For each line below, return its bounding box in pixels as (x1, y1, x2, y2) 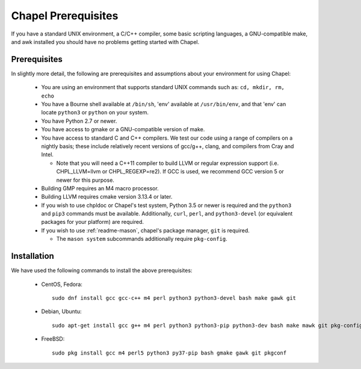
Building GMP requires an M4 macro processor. (41, 184, 159, 192)
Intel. (41, 151, 54, 158)
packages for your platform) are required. (41, 219, 144, 226)
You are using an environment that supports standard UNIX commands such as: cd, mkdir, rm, (41, 84, 285, 91)
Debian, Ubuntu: (41, 308, 82, 315)
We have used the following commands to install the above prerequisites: (11, 267, 193, 274)
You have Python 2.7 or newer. (41, 117, 117, 125)
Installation (11, 251, 54, 261)
